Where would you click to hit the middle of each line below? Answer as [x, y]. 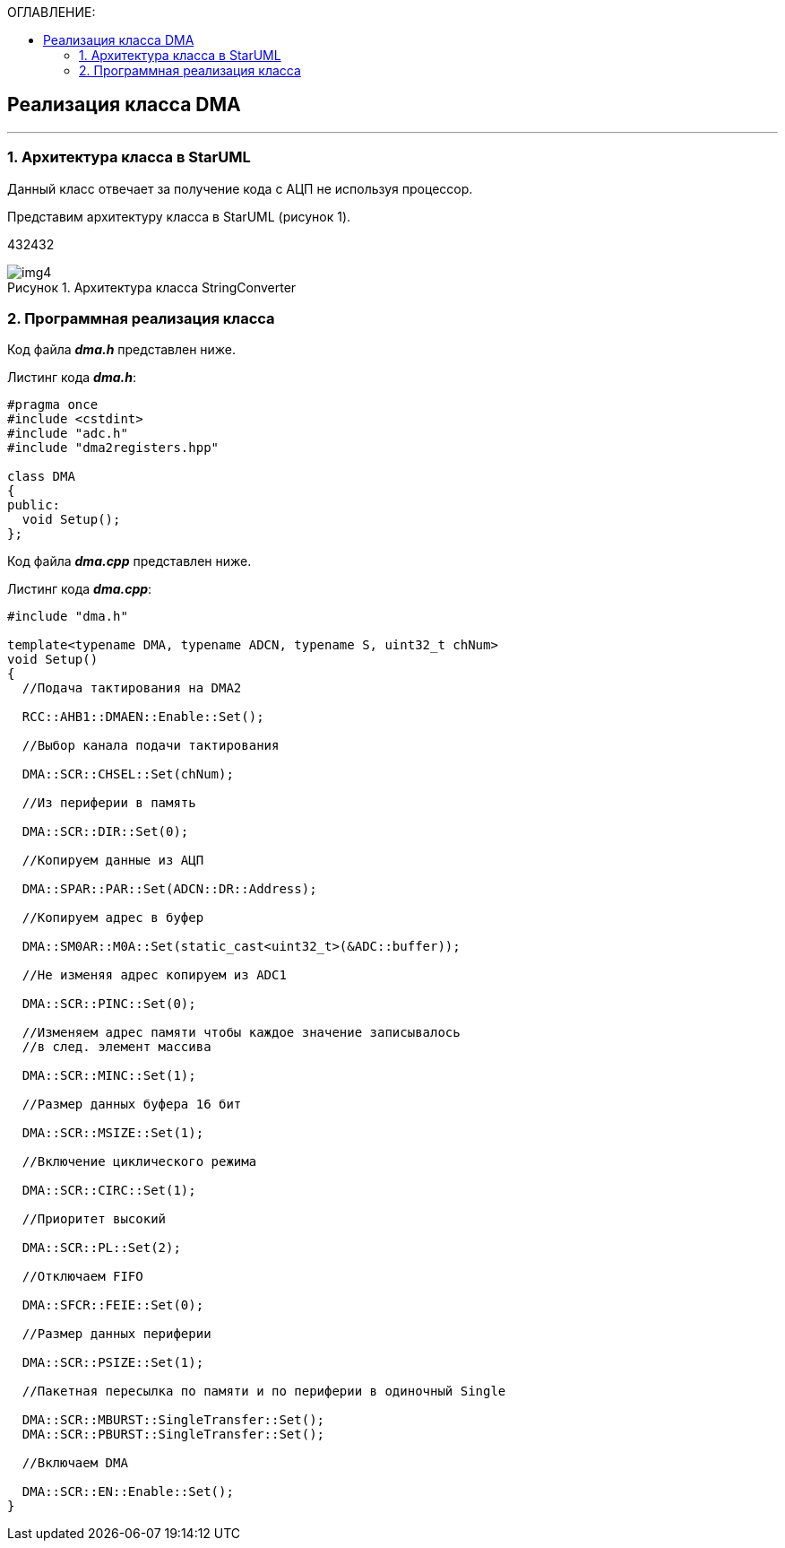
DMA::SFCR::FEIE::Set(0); [113, 1305]
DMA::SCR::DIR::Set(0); [105, 832]
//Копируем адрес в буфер [113, 918]
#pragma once [53, 405]
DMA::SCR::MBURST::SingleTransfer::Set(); [173, 1420]
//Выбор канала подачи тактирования [151, 746]
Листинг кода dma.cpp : [80, 589]
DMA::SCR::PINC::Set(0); [109, 1004]
